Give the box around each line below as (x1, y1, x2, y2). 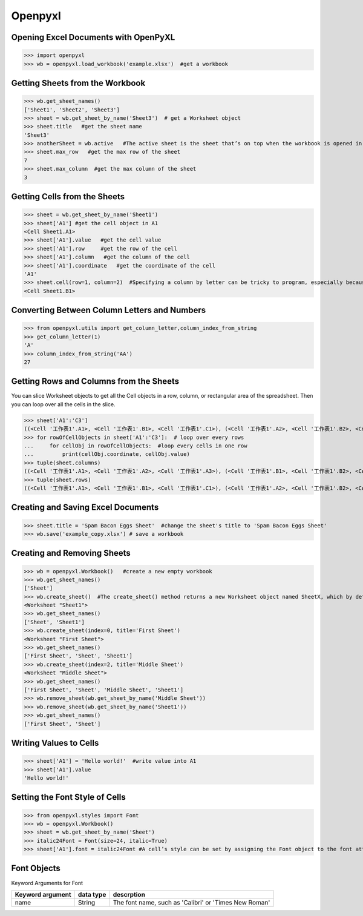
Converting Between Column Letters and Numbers (11, 305, 206, 315)
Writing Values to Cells (11, 737, 99, 748)
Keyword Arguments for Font (11, 879, 83, 886)
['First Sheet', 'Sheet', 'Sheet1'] (24, 653, 133, 659)
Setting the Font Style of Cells (11, 792, 126, 802)
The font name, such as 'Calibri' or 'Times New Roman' (113, 898, 270, 906)
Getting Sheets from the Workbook (11, 77, 146, 88)
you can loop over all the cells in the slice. (11, 400, 116, 408)
